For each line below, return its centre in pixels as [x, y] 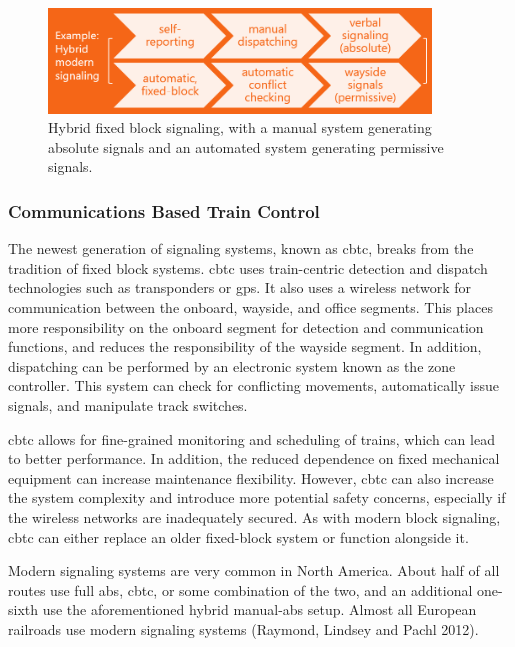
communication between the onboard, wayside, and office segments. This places [250, 307]
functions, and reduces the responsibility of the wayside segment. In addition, [245, 346]
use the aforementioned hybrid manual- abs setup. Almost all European [259, 609]
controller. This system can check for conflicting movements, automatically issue [253, 385]
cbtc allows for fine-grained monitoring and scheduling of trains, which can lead [251, 438]
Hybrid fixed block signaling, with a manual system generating [240, 127]
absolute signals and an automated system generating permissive [246, 146]
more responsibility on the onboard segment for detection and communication [246, 326]
